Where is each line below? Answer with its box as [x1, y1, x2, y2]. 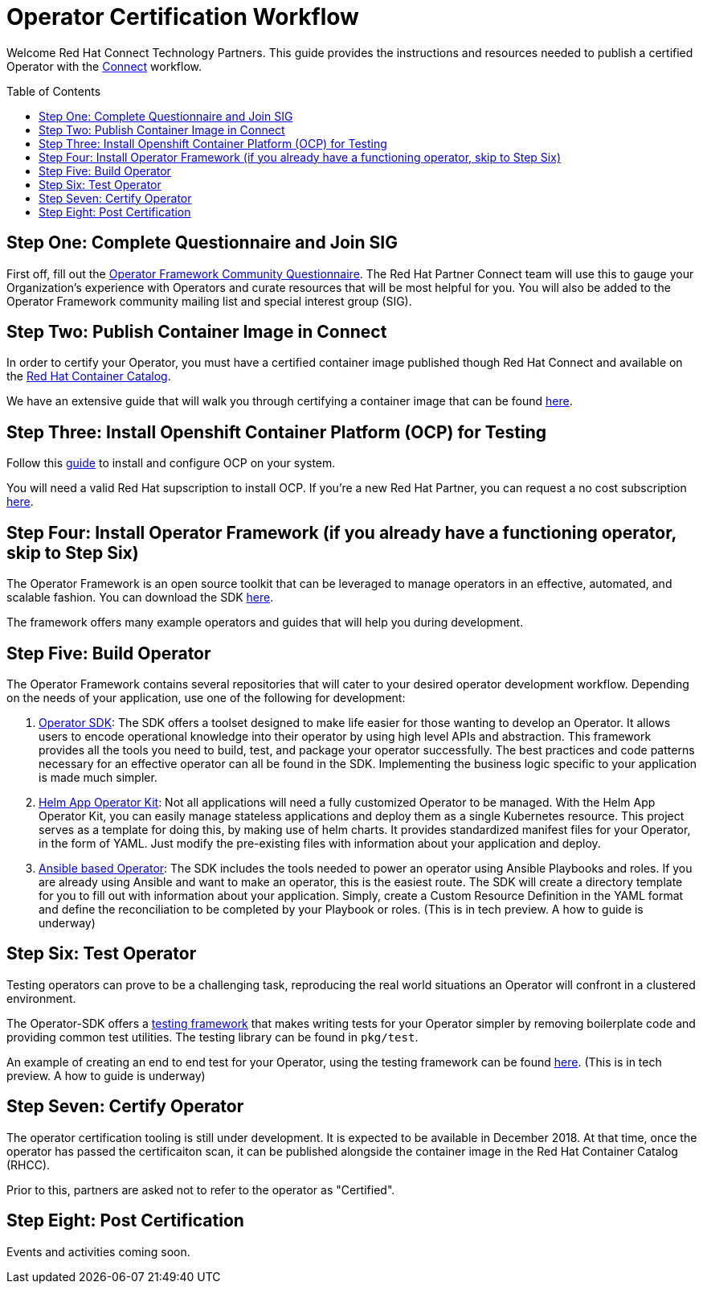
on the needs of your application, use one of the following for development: [6, 690, 406, 705]
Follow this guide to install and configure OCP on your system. [6, 456, 336, 470]
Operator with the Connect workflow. [6, 59, 202, 73]
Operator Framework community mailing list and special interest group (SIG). [6, 294, 412, 308]
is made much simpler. [39, 770, 157, 784]
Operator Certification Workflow [6, 3, 359, 31]
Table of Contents [6, 84, 101, 98]
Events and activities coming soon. [6, 1244, 190, 1259]
